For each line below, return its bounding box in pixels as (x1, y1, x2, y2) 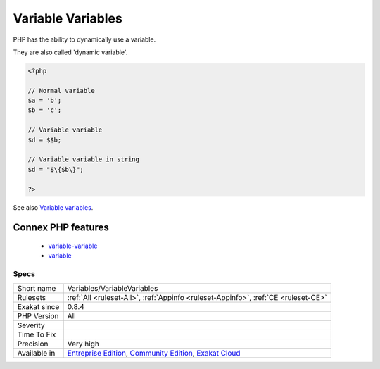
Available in (17, 348, 56, 358)
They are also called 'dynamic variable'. (13, 48, 128, 56)
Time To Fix (17, 330, 56, 339)
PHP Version (17, 311, 59, 320)
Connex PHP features (13, 222, 109, 234)
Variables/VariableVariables (67, 283, 158, 293)
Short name (17, 283, 56, 293)
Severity (17, 320, 45, 330)
